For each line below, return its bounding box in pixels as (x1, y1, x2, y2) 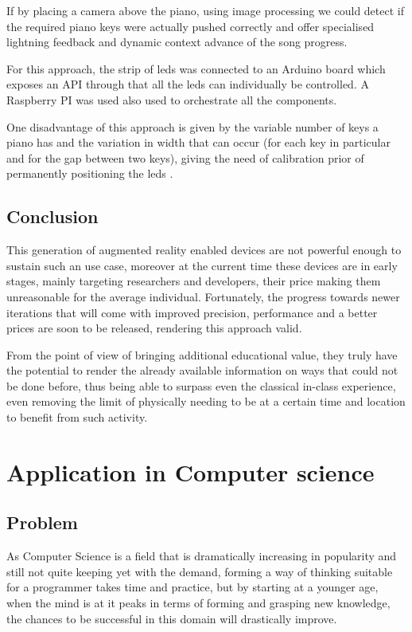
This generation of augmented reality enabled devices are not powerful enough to (6, 241, 402, 258)
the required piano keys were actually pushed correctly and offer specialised (6, 18, 375, 34)
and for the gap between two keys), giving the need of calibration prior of (6, 149, 364, 166)
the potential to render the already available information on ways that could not (6, 362, 398, 379)
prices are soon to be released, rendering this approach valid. (6, 320, 302, 336)
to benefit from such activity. (6, 409, 148, 426)
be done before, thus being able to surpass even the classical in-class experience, (6, 377, 396, 394)
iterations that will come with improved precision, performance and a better (6, 304, 378, 320)
